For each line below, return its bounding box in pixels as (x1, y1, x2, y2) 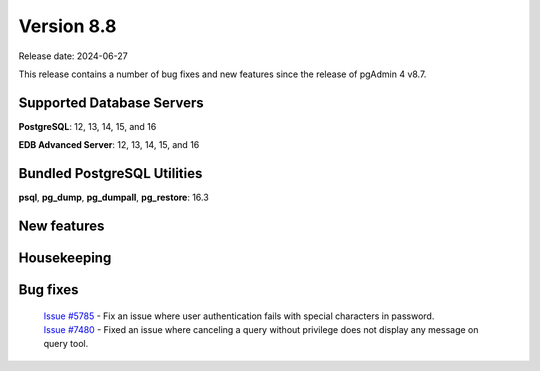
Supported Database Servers (18, 94, 204, 111)
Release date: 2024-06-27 (18, 50, 129, 62)
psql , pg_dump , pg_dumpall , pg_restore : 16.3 (18, 191, 209, 204)
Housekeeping (18, 249, 112, 266)
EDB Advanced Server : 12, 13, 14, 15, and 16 (18, 139, 200, 151)
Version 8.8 (18, 15, 117, 37)
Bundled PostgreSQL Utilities (18, 165, 203, 182)
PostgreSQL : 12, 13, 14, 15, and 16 (18, 120, 157, 132)
